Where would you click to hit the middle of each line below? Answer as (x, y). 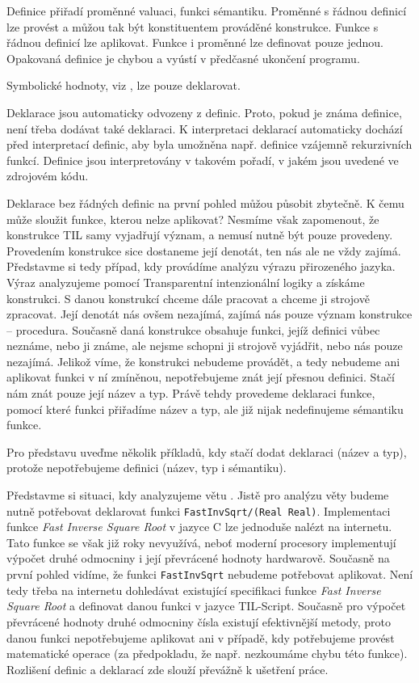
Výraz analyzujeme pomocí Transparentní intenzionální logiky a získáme (186, 282)
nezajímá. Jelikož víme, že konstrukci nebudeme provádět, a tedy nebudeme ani (203, 361)
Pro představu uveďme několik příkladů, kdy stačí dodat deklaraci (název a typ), (207, 451)
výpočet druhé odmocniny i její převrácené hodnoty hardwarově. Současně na (198, 558)
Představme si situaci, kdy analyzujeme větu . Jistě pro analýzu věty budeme (198, 495)
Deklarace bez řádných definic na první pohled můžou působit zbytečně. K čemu (205, 202)
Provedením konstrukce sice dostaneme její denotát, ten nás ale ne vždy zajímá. (204, 250)
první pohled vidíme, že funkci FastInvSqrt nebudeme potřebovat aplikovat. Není (210, 574)
